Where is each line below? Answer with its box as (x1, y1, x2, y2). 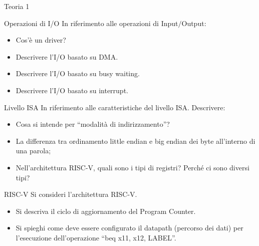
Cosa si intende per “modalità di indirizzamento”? (16, 119, 170, 129)
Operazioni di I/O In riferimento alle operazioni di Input (4, 18, 178, 28)
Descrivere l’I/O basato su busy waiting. (16, 68, 140, 79)
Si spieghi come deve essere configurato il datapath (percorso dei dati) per (16, 222, 243, 233)
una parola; (16, 145, 51, 156)
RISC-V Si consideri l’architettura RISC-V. (4, 189, 137, 199)
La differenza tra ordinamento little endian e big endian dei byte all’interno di (16, 135, 255, 146)
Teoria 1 (4, 1, 30, 11)
